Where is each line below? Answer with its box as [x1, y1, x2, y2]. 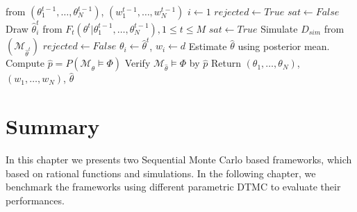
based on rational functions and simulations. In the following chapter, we [6, 165, 316, 180]
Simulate [260, 21, 298, 35]
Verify [124, 56, 151, 70]
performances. [6, 193, 65, 207]
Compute [6, 56, 44, 70]
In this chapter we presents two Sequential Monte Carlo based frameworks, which [6, 152, 352, 167]
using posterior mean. [238, 38, 330, 53]
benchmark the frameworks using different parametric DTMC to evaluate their [6, 179, 341, 194]
